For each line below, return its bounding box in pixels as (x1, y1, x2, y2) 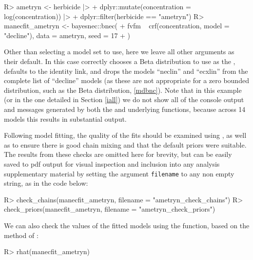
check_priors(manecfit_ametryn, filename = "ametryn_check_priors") (4, 204, 215, 214)
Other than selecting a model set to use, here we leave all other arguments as (4, 46, 234, 57)
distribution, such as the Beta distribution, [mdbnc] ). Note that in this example (4, 85, 242, 95)
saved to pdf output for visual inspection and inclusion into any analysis (4, 158, 220, 169)
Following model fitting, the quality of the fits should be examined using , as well (4, 130, 247, 140)
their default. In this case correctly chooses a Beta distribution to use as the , (4, 56, 235, 66)
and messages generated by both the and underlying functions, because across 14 (4, 104, 246, 114)
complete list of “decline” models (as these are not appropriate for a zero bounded (4, 75, 249, 86)
